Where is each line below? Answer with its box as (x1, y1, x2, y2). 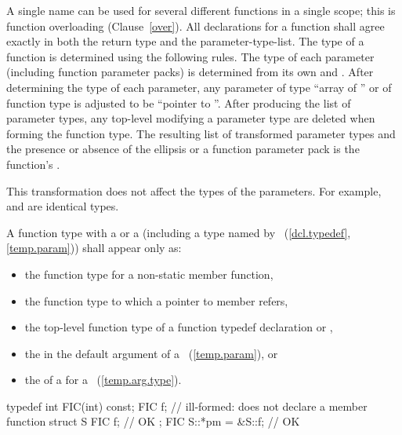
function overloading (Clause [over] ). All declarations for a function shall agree (6, 17, 385, 34)
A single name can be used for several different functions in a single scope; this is (6, 2, 396, 18)
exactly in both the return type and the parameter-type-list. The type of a (6, 33, 364, 49)
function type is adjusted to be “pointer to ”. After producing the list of (6, 94, 351, 111)
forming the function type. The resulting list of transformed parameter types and (6, 125, 396, 141)
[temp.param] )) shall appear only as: (6, 239, 182, 256)
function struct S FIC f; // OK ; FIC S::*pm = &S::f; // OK (6, 413, 300, 430)
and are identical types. (6, 198, 119, 214)
